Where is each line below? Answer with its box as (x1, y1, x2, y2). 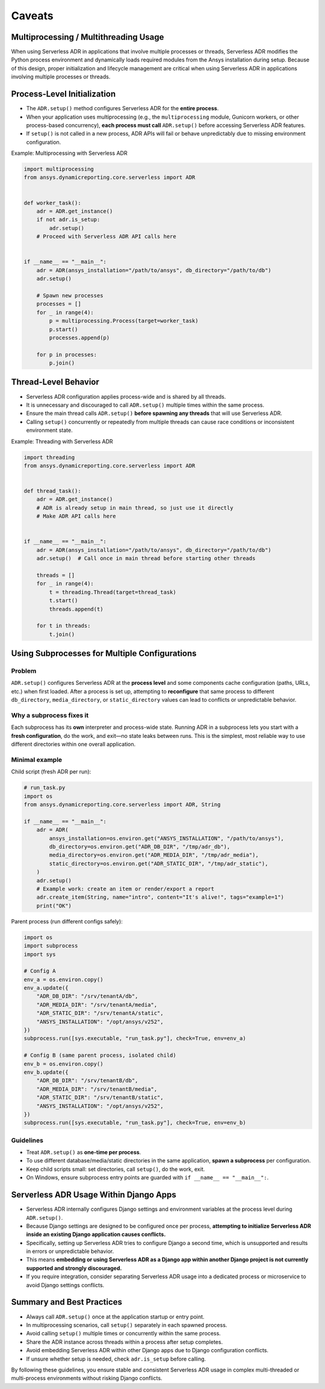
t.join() (49, 631, 75, 638)
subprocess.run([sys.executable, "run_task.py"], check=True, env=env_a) (23, 1035, 246, 1042)
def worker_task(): (23, 199, 81, 206)
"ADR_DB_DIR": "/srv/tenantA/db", (36, 993, 138, 1000)
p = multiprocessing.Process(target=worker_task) (49, 317, 199, 325)
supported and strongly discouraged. (26, 1264, 122, 1272)
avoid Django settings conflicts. (26, 1281, 105, 1288)
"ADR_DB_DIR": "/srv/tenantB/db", (36, 1077, 138, 1084)
